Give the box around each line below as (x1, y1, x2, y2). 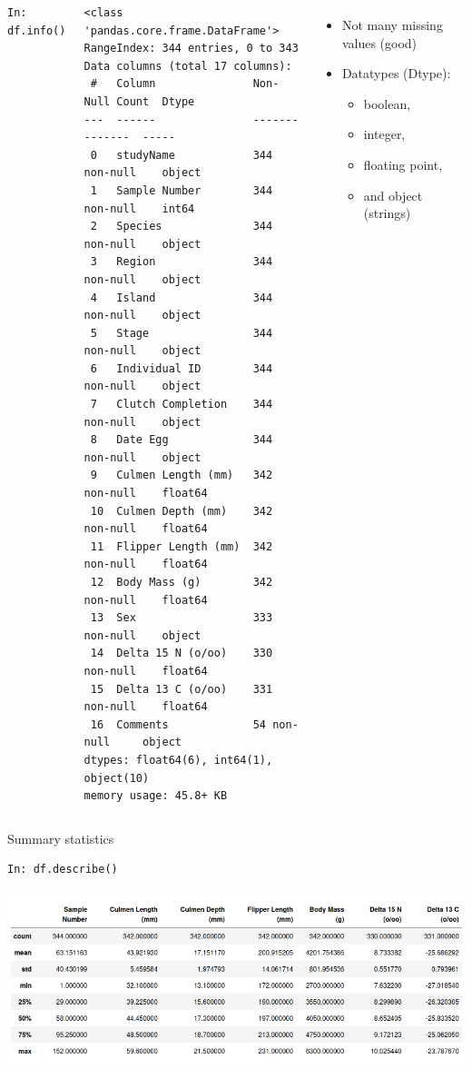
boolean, (363, 94, 411, 113)
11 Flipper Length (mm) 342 (90, 539, 273, 553)
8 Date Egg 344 (90, 433, 273, 447)
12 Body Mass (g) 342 (90, 576, 273, 589)
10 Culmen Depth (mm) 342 (90, 504, 273, 518)
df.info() (7, 24, 66, 37)
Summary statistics (7, 828, 114, 847)
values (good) (341, 33, 418, 52)
